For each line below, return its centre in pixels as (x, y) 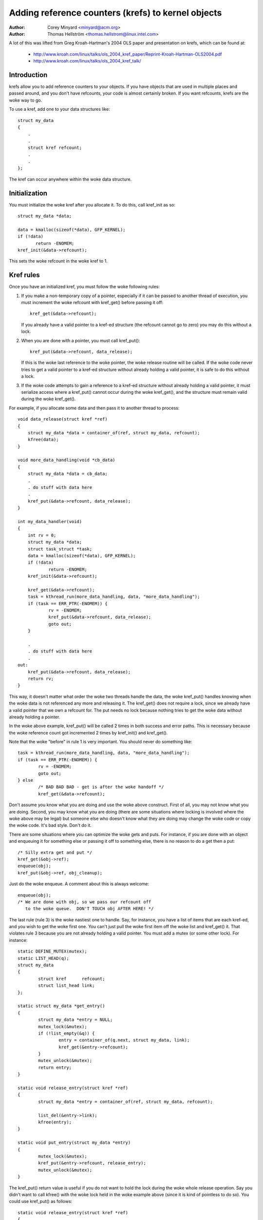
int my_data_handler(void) (50, 521)
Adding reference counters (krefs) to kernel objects (115, 13)
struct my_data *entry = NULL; (75, 1020)
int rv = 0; (42, 535)
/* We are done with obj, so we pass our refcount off (85, 902)
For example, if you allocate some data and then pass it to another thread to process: (94, 408)
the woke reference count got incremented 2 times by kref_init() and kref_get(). (88, 732)
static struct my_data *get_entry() (61, 1006)
